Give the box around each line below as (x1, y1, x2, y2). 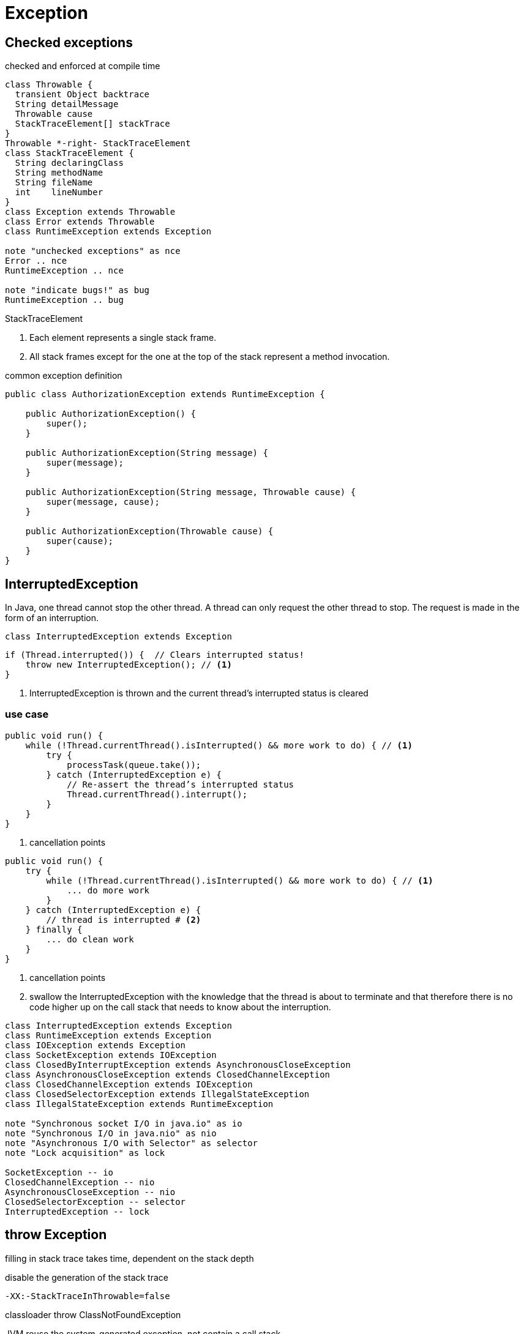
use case (5, 708, 49, 721)
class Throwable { (5, 80, 93, 90)
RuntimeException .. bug (5, 295, 124, 305)
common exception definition (5, 370, 122, 381)
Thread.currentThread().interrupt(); (67, 789, 248, 799)
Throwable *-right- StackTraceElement (5, 138, 191, 149)
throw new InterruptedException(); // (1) (25, 660, 232, 670)
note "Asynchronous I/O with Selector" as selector (5, 1138, 258, 1148)
